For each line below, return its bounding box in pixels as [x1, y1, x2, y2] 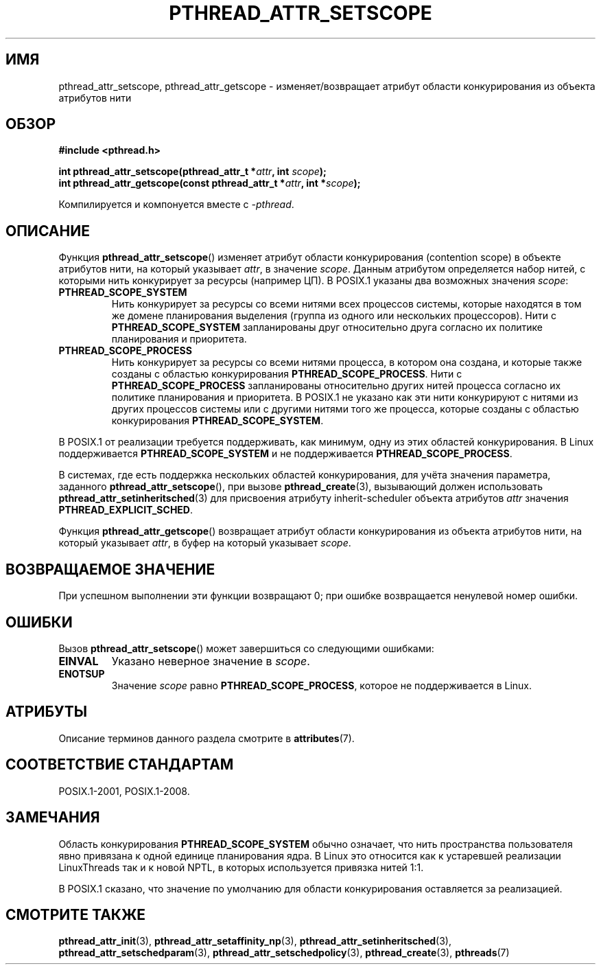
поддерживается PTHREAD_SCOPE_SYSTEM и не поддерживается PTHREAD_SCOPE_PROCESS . [58, 448, 512, 460]
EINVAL [58, 654, 99, 668]
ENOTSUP [58, 667, 105, 680]
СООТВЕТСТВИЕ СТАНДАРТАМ [5, 756, 234, 774]
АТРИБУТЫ [5, 703, 88, 721]
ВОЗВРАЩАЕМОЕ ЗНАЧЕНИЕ [5, 560, 215, 578]
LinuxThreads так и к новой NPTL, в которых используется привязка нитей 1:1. [58, 861, 424, 873]
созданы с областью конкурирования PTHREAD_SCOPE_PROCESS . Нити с [111, 368, 462, 380]
